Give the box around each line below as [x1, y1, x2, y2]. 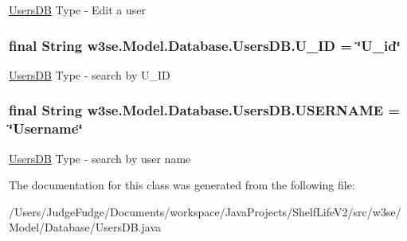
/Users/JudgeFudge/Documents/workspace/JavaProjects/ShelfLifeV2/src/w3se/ [9, 203, 401, 220]
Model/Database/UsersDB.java [9, 219, 162, 235]
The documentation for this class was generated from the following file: [9, 177, 355, 193]
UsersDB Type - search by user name [9, 150, 191, 166]
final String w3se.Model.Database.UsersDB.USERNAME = [9, 100, 401, 120]
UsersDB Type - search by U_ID [9, 66, 170, 83]
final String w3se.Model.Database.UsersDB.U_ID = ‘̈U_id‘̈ [9, 35, 401, 55]
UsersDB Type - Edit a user [9, 2, 146, 17]
